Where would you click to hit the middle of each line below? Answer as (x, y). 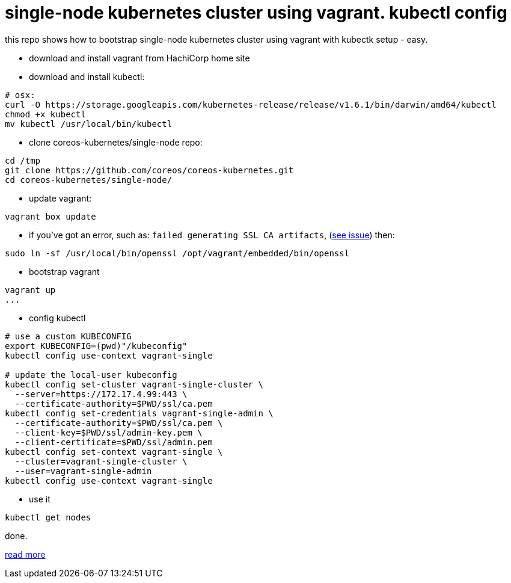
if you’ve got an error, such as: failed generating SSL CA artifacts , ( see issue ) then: (212, 235)
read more (25, 554)
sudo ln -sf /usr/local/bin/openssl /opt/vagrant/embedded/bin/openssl (177, 253)
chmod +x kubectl (45, 114)
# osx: (20, 95)
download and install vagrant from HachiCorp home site (139, 58)
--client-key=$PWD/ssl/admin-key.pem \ (109, 432)
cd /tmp (23, 160)
